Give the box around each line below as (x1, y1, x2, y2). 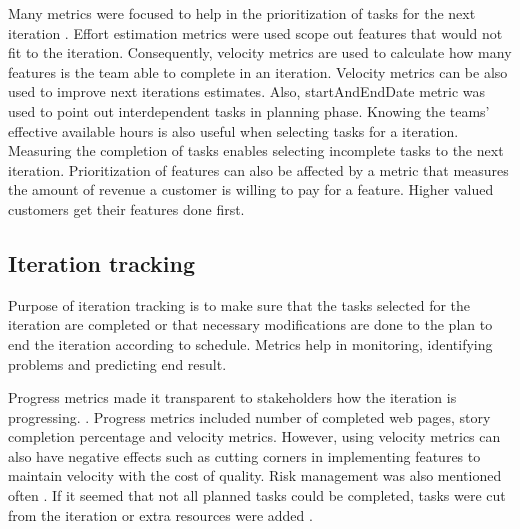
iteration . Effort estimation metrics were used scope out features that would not (8, 22, 503, 43)
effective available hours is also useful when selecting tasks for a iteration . (8, 120, 459, 141)
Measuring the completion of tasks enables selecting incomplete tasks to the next (8, 140, 504, 161)
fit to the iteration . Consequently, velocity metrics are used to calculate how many (8, 42, 512, 63)
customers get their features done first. (8, 198, 245, 219)
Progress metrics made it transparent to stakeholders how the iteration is (8, 387, 457, 408)
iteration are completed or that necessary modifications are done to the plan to (8, 314, 493, 335)
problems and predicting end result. (8, 353, 227, 374)
